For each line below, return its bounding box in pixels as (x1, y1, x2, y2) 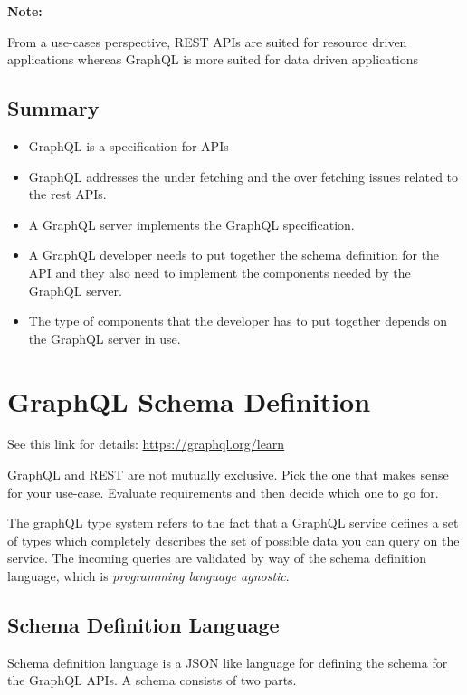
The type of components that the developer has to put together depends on (28, 311, 448, 330)
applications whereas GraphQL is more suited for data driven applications (7, 50, 418, 69)
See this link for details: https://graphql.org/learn (7, 434, 285, 453)
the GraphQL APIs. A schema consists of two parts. (7, 671, 297, 690)
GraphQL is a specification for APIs (28, 136, 229, 155)
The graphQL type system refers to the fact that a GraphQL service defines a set (7, 513, 459, 532)
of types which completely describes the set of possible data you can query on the (7, 530, 460, 549)
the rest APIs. (28, 185, 107, 204)
